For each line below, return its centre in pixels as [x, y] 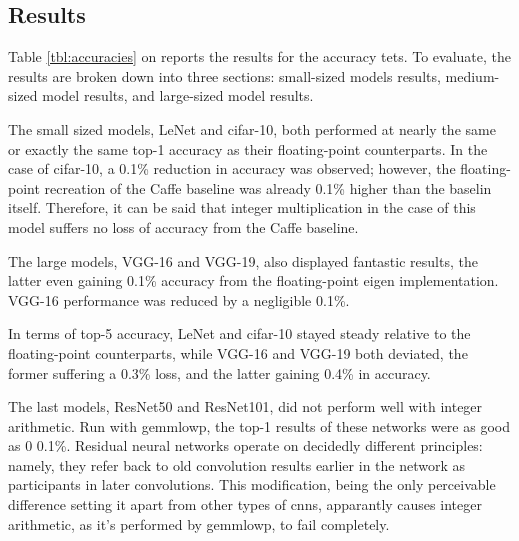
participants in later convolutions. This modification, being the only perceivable [252, 484]
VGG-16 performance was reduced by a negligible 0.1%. [179, 299]
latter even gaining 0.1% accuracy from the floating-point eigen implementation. [253, 280]
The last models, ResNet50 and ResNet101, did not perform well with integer [245, 406]
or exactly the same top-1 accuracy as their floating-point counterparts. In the [248, 148]
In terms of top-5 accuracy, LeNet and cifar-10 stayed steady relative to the [239, 333]
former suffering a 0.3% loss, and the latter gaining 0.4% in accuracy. [219, 372]
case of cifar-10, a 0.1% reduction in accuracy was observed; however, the [232, 168]
